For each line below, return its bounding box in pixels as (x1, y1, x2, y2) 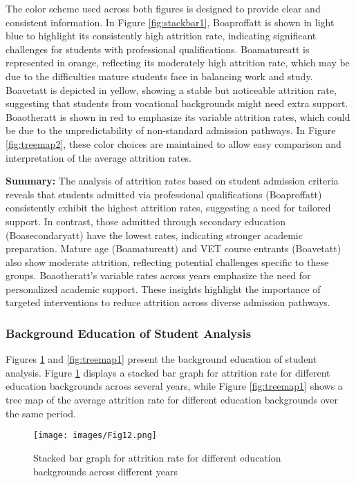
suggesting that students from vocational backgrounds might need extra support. (6, 96, 348, 111)
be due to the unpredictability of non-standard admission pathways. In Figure (6, 123, 336, 138)
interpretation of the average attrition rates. (6, 150, 192, 164)
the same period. (6, 406, 77, 420)
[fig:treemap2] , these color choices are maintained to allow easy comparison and (6, 136, 341, 151)
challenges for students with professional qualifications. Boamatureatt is (6, 41, 310, 56)
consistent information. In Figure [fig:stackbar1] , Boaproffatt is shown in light (6, 15, 335, 29)
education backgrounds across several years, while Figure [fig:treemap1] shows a (6, 379, 343, 393)
